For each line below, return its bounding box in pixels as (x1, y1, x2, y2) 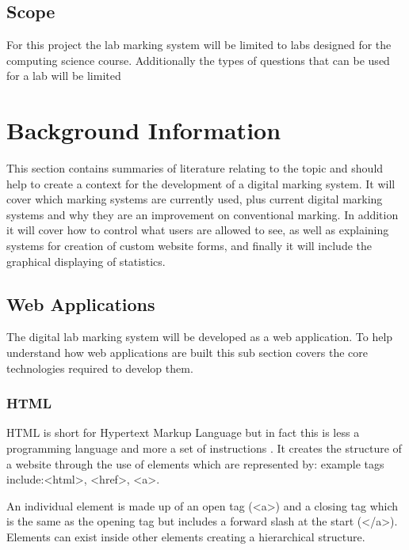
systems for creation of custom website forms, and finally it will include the (6, 237, 373, 254)
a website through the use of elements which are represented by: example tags (6, 455, 384, 472)
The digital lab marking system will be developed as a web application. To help (6, 328, 393, 345)
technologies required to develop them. (6, 359, 193, 376)
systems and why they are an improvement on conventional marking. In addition (6, 206, 399, 222)
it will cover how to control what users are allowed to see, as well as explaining (6, 222, 389, 238)
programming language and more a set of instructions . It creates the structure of (6, 440, 402, 457)
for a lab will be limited (6, 67, 121, 84)
